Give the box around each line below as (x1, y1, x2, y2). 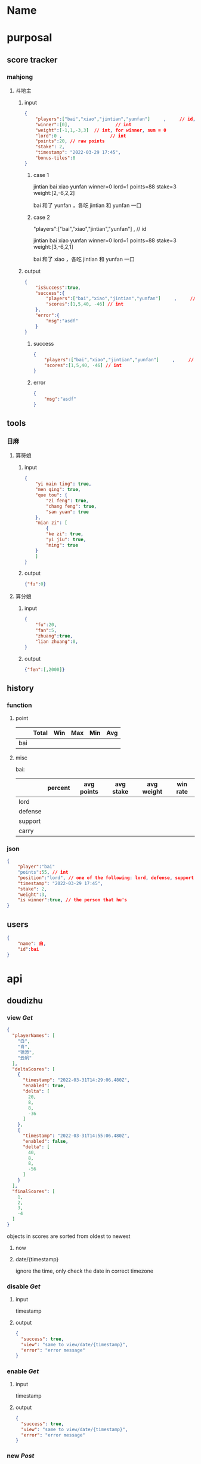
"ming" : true (45, 542, 78, 548)
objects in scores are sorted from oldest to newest (7, 1233, 131, 1240)
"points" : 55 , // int (17, 870, 69, 876)
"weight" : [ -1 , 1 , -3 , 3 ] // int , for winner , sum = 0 (35, 127, 166, 133)
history (7, 683, 35, 693)
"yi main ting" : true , (35, 481, 92, 487)
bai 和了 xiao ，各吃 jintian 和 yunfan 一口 (33, 255, 135, 263)
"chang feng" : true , (45, 503, 97, 509)
